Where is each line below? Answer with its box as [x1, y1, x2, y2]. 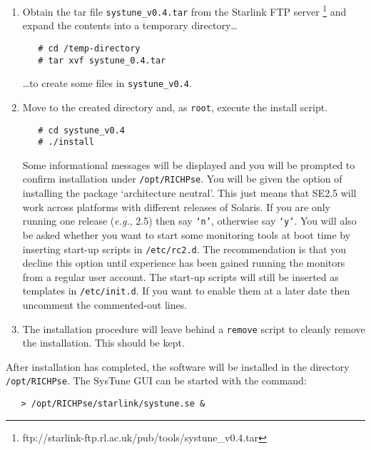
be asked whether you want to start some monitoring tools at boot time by [22, 227, 351, 242]
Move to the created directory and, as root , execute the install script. [22, 99, 328, 114]
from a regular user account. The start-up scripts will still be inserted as [22, 269, 339, 284]
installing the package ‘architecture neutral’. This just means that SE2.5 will [22, 185, 357, 200]
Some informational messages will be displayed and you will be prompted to [22, 157, 355, 172]
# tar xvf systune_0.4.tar [38, 55, 166, 66]
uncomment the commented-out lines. [22, 297, 188, 312]
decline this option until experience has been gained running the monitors [22, 255, 345, 270]
